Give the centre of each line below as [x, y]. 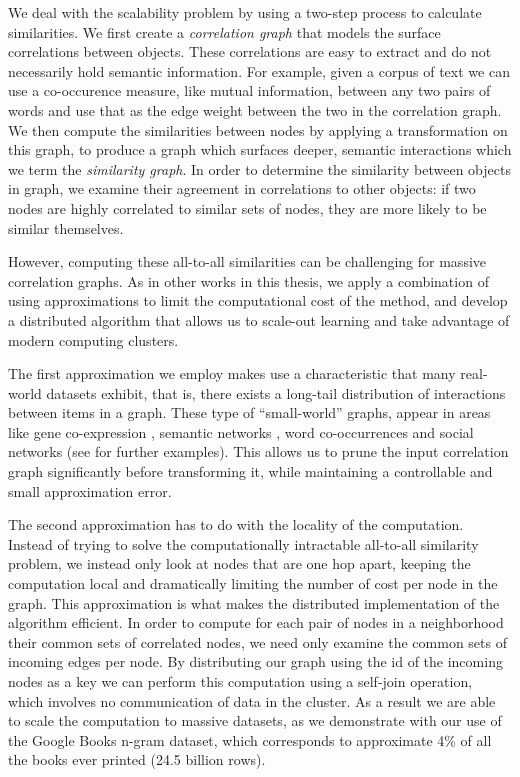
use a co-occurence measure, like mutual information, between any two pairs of [249, 90]
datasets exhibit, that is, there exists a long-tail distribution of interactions [276, 392]
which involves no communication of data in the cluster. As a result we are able [252, 700]
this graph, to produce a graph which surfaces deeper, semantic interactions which [260, 149]
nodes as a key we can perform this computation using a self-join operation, [240, 681]
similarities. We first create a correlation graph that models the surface [224, 31]
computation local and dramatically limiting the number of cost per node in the [253, 583]
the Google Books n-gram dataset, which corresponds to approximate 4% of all [250, 739]
